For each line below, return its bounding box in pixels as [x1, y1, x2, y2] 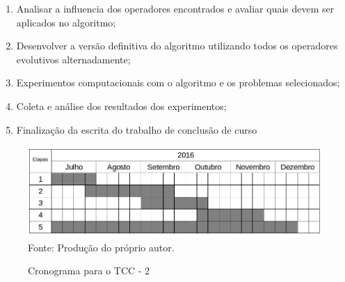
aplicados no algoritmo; [16, 15, 116, 29]
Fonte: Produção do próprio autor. [28, 240, 175, 254]
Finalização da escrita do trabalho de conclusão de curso [16, 122, 257, 136]
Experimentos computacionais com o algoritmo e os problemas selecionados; [16, 75, 340, 90]
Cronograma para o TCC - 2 [28, 263, 150, 278]
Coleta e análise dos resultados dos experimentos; [16, 98, 227, 113]
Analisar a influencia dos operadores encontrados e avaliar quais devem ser [16, 1, 335, 15]
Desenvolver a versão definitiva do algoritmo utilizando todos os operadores [16, 38, 338, 53]
